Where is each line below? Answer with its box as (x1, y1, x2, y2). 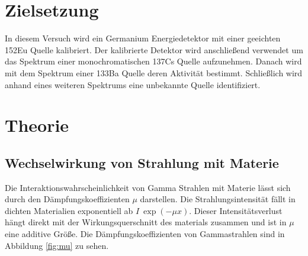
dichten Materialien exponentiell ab (5, 204, 133, 216)
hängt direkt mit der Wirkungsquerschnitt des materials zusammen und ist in (5, 216, 287, 228)
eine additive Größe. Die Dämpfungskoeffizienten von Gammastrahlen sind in (5, 228, 285, 240)
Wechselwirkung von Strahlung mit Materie (5, 153, 279, 171)
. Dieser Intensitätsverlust (189, 204, 283, 216)
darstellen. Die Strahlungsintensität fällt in (140, 193, 296, 205)
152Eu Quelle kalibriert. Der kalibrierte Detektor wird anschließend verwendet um (5, 43, 303, 56)
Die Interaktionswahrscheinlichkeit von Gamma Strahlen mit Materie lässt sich (5, 181, 291, 193)
